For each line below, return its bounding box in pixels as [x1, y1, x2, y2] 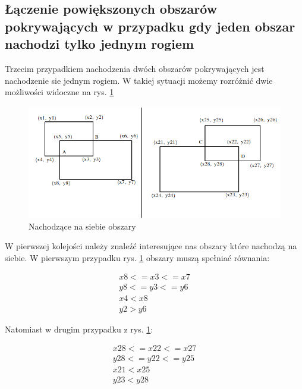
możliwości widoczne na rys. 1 [5, 86, 114, 98]
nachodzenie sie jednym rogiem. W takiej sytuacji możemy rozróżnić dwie [5, 74, 273, 86]
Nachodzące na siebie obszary [29, 219, 136, 232]
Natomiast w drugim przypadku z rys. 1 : [5, 322, 153, 335]
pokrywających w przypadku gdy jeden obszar [5, 17, 295, 35]
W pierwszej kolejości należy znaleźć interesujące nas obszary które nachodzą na [5, 240, 297, 252]
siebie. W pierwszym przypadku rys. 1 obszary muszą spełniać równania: [5, 251, 270, 263]
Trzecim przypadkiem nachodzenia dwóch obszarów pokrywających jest [5, 62, 265, 74]
